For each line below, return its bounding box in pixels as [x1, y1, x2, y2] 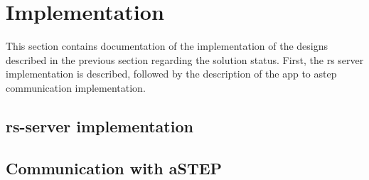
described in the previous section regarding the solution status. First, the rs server [6, 52, 364, 67]
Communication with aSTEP [6, 157, 223, 179]
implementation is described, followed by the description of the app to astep [6, 66, 337, 81]
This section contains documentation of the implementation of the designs [6, 38, 328, 53]
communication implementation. [6, 80, 146, 95]
